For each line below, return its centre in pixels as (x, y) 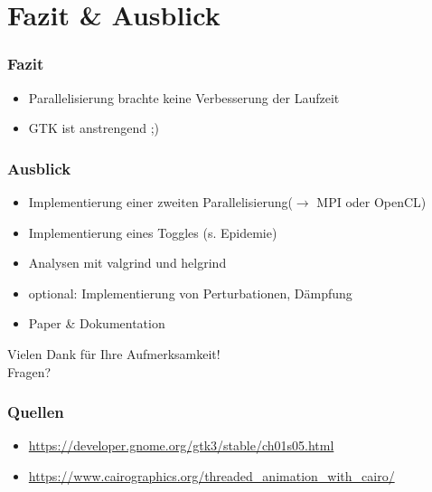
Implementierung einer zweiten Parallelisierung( (160, 202)
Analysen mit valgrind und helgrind (127, 263)
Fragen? (29, 371)
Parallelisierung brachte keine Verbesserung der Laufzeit (184, 97)
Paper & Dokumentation (97, 323)
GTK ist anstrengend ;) (94, 128)
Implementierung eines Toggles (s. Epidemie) (153, 232)
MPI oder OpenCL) (371, 202)
